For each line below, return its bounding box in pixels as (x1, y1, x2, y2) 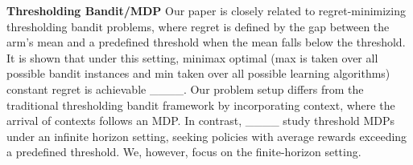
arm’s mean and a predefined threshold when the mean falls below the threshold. (6, 34, 406, 50)
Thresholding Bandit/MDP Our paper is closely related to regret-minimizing (6, 2, 407, 18)
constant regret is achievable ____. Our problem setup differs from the (6, 80, 364, 97)
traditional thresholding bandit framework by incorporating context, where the (6, 96, 395, 113)
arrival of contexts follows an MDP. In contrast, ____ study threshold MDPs (6, 112, 395, 129)
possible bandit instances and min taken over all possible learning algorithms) (6, 65, 390, 82)
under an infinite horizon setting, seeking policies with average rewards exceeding (6, 127, 407, 144)
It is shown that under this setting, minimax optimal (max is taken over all (6, 49, 378, 66)
